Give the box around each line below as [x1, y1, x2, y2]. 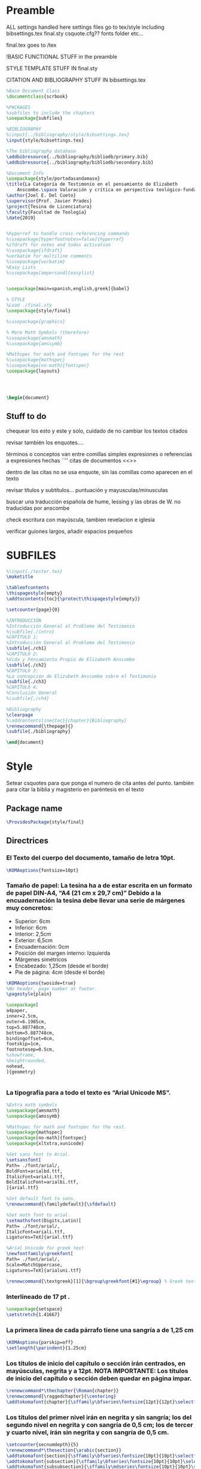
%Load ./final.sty [6, 302, 52, 309]
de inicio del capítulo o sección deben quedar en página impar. [6, 1374, 192, 1382]
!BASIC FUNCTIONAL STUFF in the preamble [6, 53, 118, 60]
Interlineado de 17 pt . [6, 1292, 70, 1301]
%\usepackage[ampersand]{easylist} [6, 270, 95, 276]
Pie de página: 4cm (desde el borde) [14, 969, 105, 976]
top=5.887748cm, [6, 1024, 47, 1030]
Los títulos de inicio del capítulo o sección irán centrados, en [6, 1359, 186, 1367]
